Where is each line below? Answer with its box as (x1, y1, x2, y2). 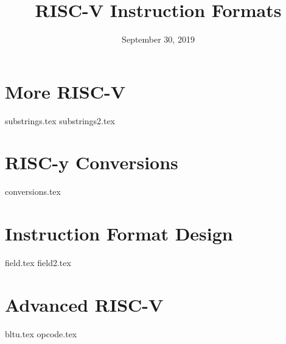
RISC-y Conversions (5, 150, 178, 175)
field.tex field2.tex (5, 256, 71, 269)
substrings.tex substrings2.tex (5, 114, 116, 127)
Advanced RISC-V (5, 292, 164, 317)
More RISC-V (5, 79, 126, 104)
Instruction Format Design (5, 221, 233, 246)
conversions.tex (5, 185, 61, 198)
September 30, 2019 (122, 33, 195, 46)
